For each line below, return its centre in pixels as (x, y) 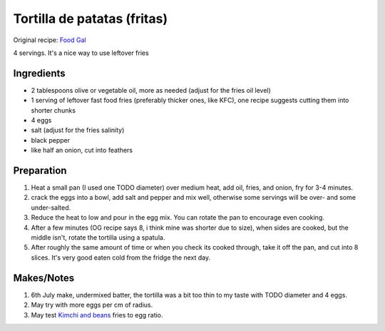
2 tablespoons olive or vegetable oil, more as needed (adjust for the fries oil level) (151, 90)
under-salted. (51, 208)
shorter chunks (53, 110)
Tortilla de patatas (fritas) (90, 19)
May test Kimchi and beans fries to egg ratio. (97, 315)
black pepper (51, 140)
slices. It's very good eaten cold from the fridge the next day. (121, 258)
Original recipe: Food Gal (50, 40)
